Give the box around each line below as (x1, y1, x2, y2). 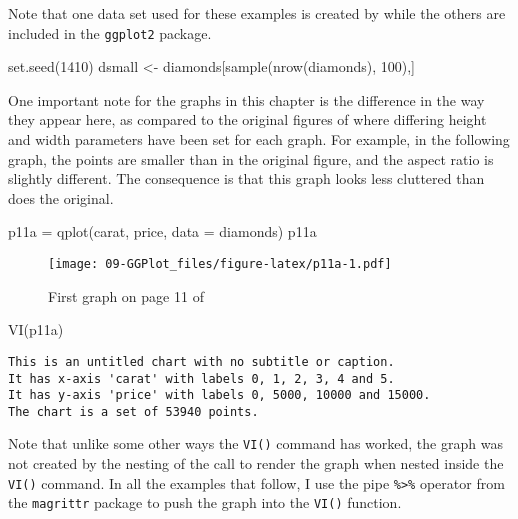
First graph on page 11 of (48, 285, 204, 306)
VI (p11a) (8, 319, 64, 340)
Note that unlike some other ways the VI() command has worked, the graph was (8, 433, 503, 454)
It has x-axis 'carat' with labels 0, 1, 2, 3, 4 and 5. (8, 371, 395, 386)
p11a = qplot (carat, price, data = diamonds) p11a (8, 221, 317, 242)
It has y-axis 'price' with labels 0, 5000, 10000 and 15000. (8, 388, 431, 403)
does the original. (8, 187, 114, 208)
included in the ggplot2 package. (8, 22, 212, 43)
